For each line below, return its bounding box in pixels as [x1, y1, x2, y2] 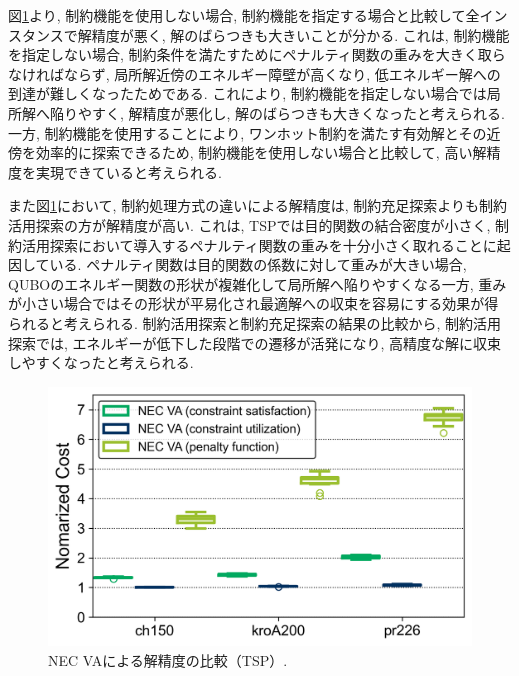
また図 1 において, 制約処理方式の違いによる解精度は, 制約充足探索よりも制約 [8, 195, 507, 216]
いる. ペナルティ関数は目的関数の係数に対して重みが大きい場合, [49, 254, 467, 275]
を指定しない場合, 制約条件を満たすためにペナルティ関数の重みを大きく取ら [8, 44, 506, 65]
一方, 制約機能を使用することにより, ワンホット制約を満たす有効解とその [8, 122, 487, 143]
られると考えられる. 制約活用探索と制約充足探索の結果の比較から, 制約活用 [8, 312, 502, 333]
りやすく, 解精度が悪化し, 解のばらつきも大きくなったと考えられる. [63, 102, 505, 123]
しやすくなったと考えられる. [8, 352, 194, 373]
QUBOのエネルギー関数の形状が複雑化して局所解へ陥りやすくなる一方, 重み [8, 273, 507, 294]
